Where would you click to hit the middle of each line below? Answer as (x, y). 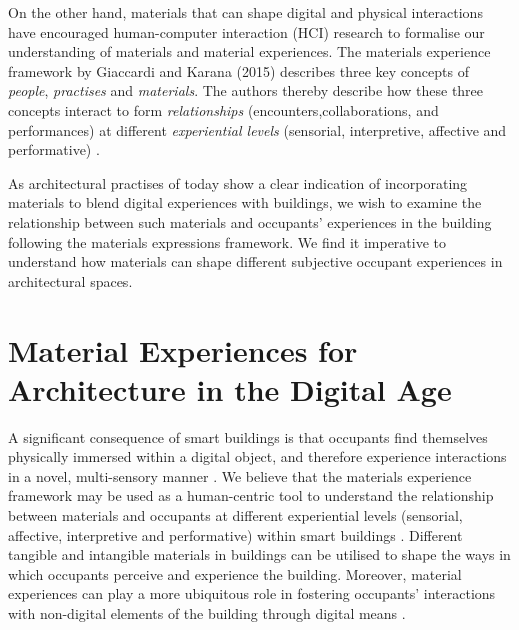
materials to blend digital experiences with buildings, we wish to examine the (245, 202)
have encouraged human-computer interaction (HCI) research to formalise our (246, 31)
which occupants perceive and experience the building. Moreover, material (235, 573)
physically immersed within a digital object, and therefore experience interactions (257, 456)
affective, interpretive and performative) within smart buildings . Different (235, 534)
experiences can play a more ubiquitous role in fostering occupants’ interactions (252, 593)
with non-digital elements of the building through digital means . (207, 612)
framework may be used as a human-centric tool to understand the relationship (251, 495)
